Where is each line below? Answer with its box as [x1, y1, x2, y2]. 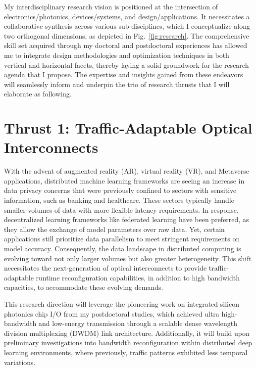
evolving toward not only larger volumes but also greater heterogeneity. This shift [4, 253, 252, 263]
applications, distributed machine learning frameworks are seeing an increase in [4, 175, 245, 185]
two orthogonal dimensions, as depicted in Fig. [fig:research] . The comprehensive [4, 30, 249, 41]
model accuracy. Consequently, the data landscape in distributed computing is [4, 243, 241, 253]
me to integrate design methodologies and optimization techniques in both [4, 49, 229, 60]
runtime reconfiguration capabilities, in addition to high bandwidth [36, 272, 240, 282]
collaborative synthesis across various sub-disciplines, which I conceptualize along [4, 21, 251, 31]
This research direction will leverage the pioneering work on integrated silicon [4, 298, 239, 309]
